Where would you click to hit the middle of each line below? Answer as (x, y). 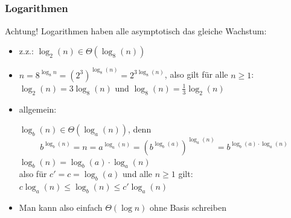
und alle (138, 174)
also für (33, 174)
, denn (140, 129)
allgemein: (38, 109)
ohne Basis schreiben (188, 207)
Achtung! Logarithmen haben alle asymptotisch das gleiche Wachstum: (136, 30)
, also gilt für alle (196, 74)
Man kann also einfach (61, 207)
